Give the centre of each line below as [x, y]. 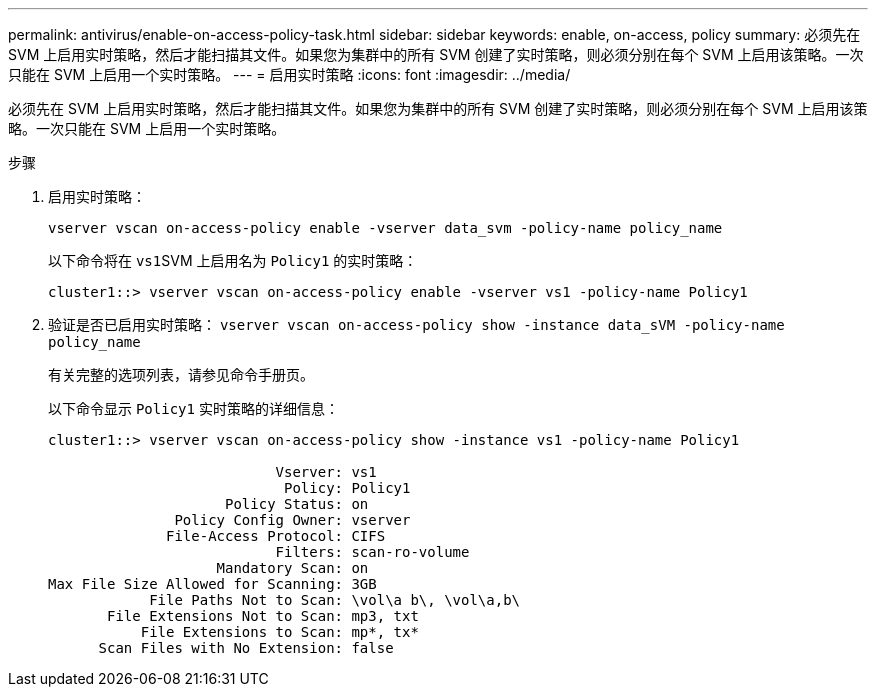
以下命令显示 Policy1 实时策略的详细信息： [193, 408]
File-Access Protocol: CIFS [276, 536]
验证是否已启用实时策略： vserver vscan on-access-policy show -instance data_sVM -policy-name [416, 324]
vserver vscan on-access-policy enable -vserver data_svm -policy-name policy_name [385, 228]
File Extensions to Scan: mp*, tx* [279, 632]
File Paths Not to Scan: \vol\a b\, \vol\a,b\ [335, 600]
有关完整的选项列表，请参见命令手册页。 [181, 374]
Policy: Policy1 [347, 488]
